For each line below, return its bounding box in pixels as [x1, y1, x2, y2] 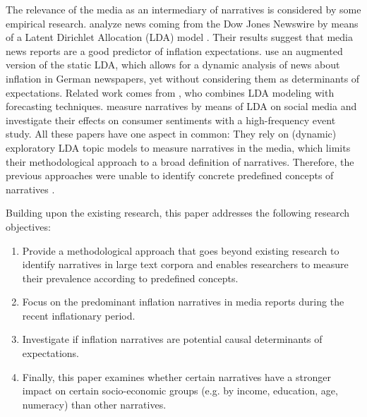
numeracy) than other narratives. [22, 397, 167, 411]
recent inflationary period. [22, 308, 136, 322]
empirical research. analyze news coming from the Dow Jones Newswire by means [6, 16, 359, 30]
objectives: [6, 219, 51, 234]
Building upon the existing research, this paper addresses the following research [6, 205, 350, 220]
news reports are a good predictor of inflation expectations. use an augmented [6, 43, 343, 58]
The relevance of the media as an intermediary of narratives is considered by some [6, 2, 361, 16]
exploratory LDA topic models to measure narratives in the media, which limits [6, 140, 351, 155]
